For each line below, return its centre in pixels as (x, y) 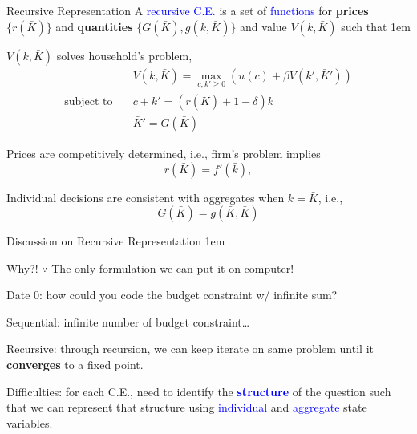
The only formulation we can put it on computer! (173, 268)
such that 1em (376, 26)
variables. (30, 422)
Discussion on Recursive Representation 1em (116, 241)
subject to (89, 101)
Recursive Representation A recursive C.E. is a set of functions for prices (188, 10)
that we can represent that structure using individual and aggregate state (187, 407)
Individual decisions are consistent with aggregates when (146, 197)
